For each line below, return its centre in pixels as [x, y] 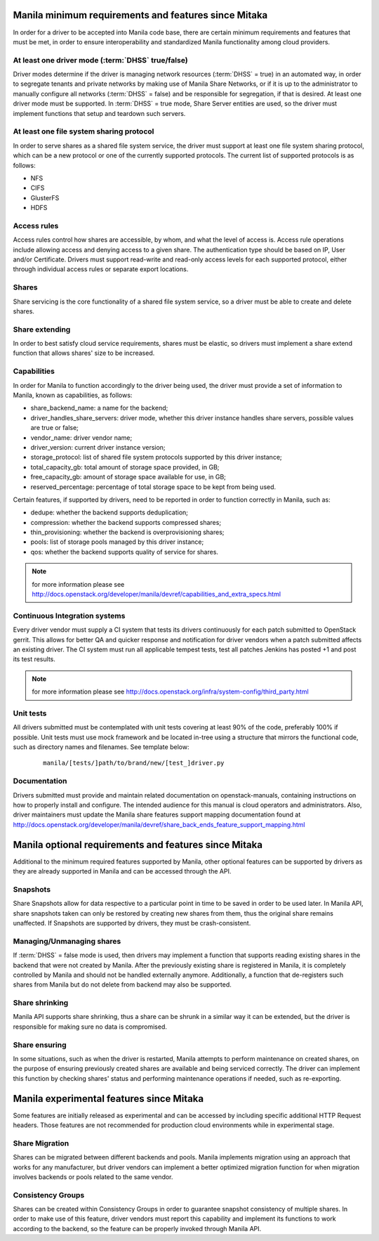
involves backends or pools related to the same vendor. [93, 1176]
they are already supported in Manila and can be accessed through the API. [122, 871]
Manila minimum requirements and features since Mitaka [140, 15]
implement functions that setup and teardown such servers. [99, 113]
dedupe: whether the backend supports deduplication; [109, 512]
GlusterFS [45, 197]
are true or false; [54, 428]
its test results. [34, 659]
